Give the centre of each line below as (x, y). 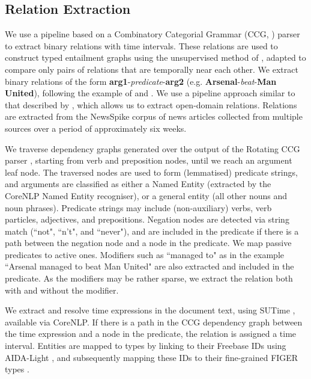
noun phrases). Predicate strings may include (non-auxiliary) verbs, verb (138, 207)
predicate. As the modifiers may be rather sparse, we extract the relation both (149, 278)
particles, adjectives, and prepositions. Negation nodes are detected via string (147, 219)
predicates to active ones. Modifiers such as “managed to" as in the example (144, 254)
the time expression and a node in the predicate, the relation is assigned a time (151, 334)
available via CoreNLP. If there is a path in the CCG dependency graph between (154, 322)
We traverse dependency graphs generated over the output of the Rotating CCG (152, 148)
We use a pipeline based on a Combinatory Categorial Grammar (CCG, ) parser (152, 34)
